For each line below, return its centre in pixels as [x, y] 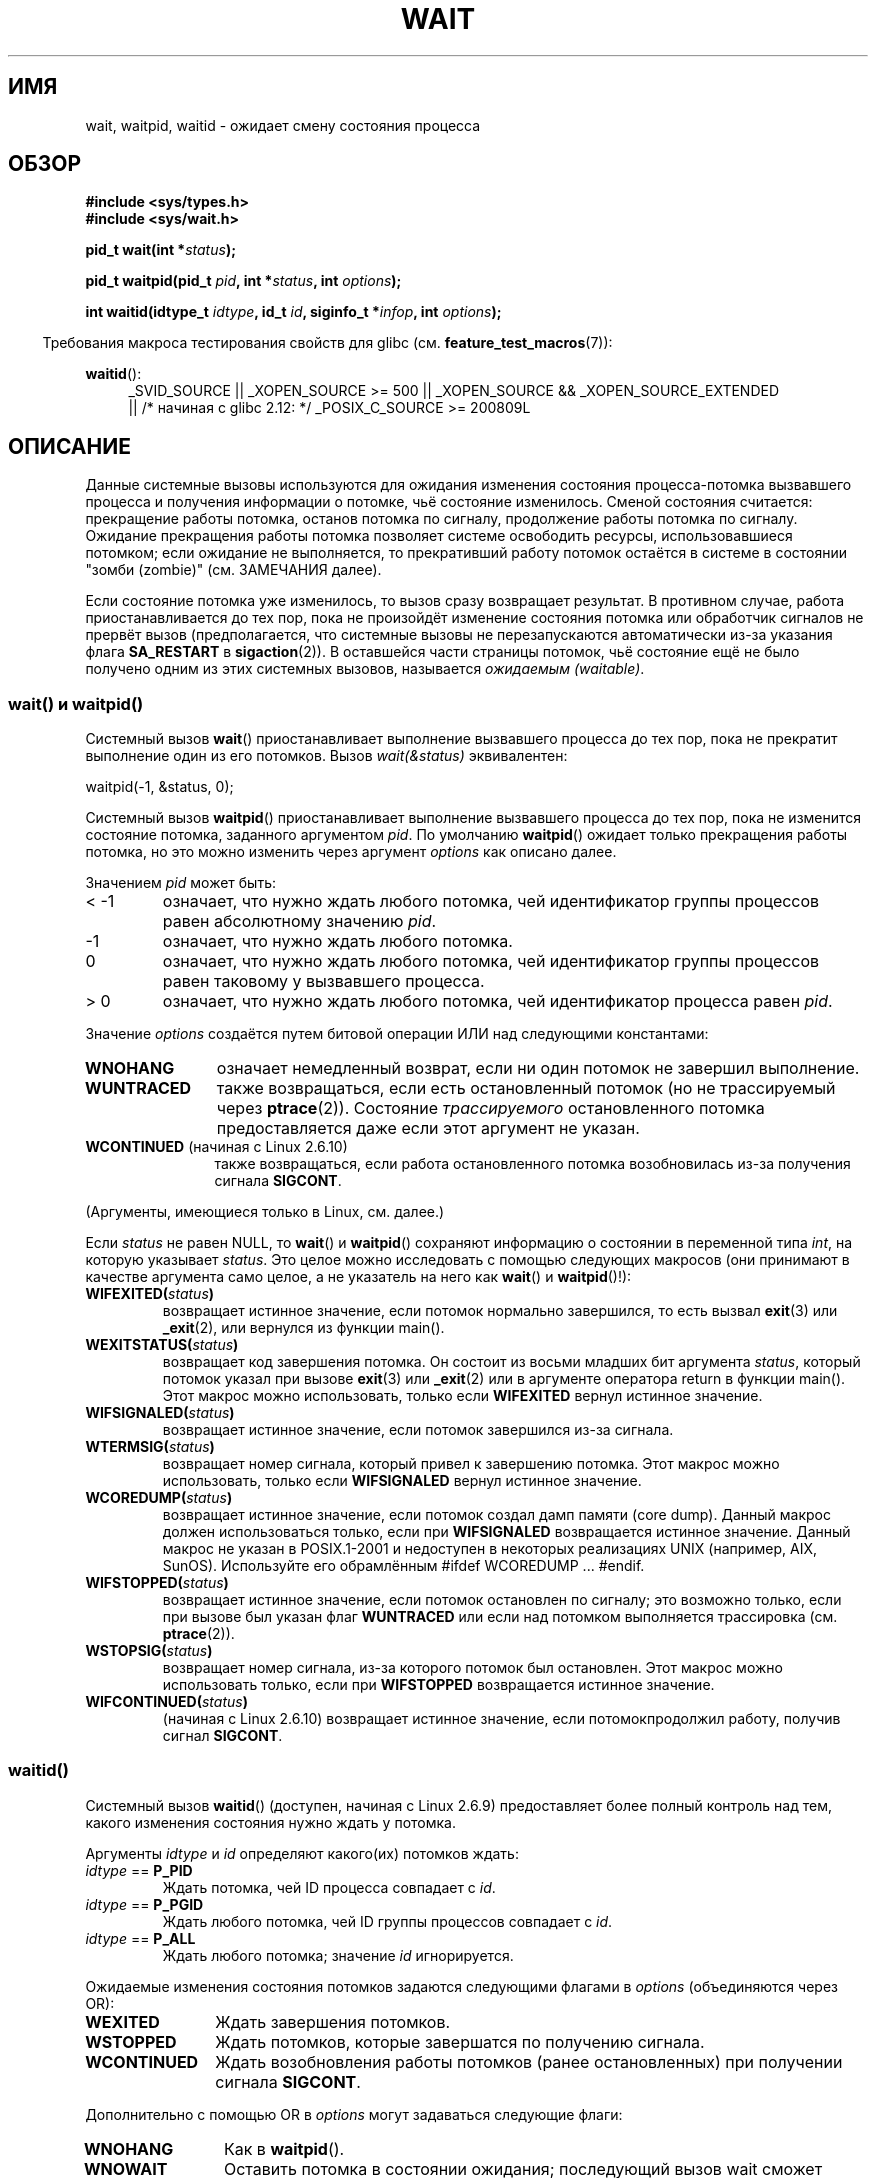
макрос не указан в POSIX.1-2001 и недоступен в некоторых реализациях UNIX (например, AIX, [490, 1549]
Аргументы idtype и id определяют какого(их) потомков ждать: [302, 1853]
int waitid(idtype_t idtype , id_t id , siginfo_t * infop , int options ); [293, 312]
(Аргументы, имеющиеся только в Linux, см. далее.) [265, 1212]
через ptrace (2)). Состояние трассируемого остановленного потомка [490, 1108]
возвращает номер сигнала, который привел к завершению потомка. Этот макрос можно [471, 1464]
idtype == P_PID [139, 1870]
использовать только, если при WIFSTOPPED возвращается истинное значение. [438, 1685]
